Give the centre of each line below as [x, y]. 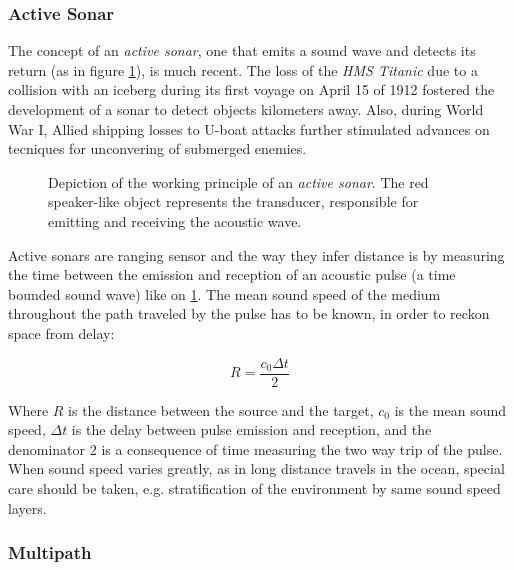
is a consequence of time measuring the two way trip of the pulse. [302, 448]
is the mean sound [450, 409]
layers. [27, 507]
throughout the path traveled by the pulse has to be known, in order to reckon [249, 313]
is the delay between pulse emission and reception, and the [251, 429]
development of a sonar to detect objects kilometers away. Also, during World [246, 109]
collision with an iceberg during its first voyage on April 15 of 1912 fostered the [251, 89]
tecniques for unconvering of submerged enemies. [157, 148]
